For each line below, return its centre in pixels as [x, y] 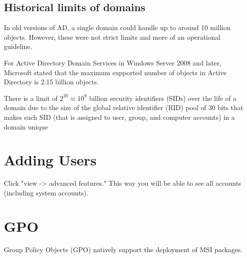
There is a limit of [31, 98]
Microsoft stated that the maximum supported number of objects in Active [115, 72]
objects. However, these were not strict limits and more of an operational [112, 37]
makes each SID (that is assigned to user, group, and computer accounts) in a [119, 117]
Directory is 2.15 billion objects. [51, 82]
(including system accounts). [46, 192]
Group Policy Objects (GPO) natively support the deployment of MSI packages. [123, 249]
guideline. [18, 46]
